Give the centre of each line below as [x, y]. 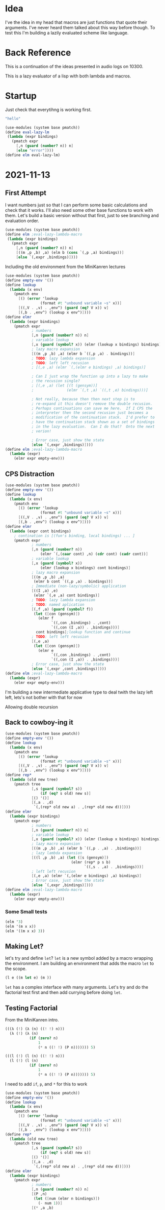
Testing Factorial [31, 1008]
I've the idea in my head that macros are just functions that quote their [76, 22]
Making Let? [24, 946]
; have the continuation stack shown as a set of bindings [93, 422]
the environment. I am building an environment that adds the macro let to [80, 964]
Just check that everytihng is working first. [48, 110]
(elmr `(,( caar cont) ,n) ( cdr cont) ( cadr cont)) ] [94, 554]
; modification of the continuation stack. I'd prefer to [93, 418]
